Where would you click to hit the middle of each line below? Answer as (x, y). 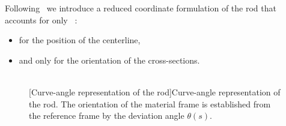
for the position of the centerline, (80, 40)
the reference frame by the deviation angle (107, 115)
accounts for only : (41, 19)
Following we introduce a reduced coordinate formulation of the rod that (141, 8)
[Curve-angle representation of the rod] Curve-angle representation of (155, 91)
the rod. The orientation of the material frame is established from (150, 103)
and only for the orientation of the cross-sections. (109, 60)
